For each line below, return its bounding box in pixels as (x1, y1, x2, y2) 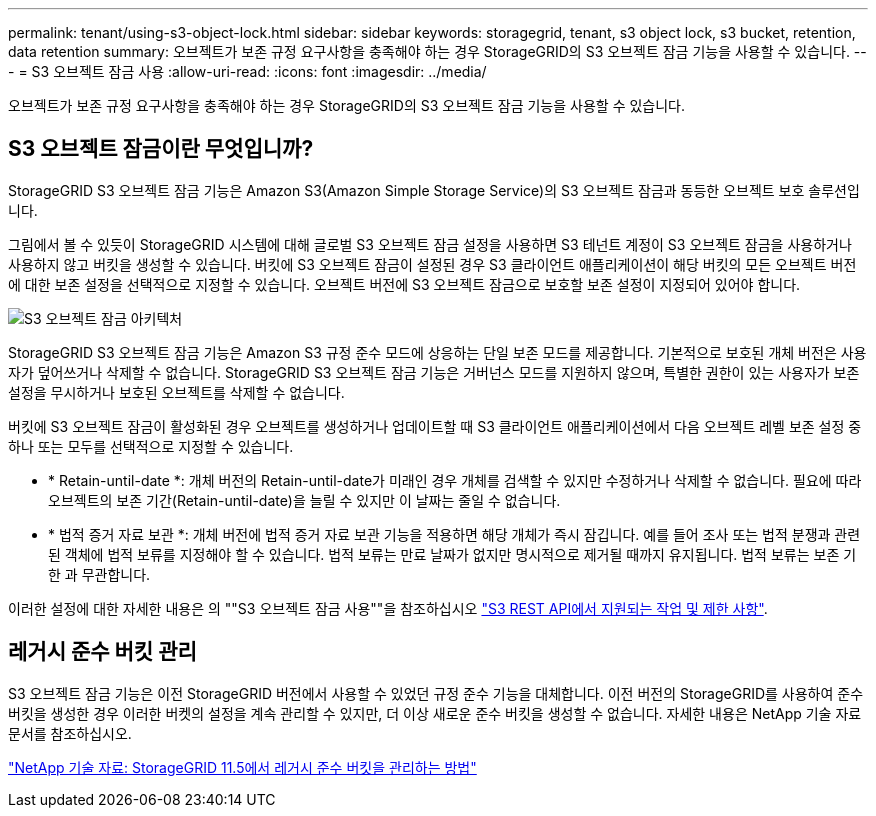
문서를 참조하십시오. (8, 724, 132, 742)
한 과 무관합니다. (48, 565, 151, 583)
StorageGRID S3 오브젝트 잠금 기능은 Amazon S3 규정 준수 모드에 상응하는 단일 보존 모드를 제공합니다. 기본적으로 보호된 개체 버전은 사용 (8, 343, 867, 361)
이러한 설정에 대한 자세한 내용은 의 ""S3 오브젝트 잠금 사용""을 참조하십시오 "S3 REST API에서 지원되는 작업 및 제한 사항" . (8, 599, 768, 617)
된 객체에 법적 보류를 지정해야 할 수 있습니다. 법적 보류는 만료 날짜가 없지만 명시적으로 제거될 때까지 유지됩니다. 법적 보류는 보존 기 (48, 545, 857, 563)
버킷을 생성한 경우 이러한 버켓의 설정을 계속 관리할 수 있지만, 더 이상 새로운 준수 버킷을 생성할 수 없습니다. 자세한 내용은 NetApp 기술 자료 (8, 704, 862, 722)
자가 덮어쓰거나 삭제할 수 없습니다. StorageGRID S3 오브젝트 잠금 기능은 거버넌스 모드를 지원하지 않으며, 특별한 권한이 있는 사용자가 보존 (8, 363, 860, 381)
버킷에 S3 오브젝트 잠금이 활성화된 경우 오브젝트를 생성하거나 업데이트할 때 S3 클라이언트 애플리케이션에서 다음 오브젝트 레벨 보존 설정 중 (8, 417, 862, 435)
